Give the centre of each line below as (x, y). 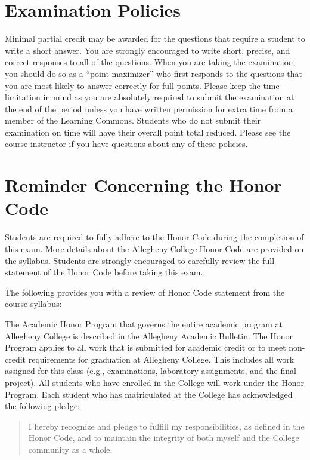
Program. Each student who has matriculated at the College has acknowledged (149, 394)
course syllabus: (33, 304)
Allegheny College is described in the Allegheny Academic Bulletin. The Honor (149, 335)
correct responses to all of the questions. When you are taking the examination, (150, 62)
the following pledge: (43, 406)
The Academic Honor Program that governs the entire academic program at (144, 323)
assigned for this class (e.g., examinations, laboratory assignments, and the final (151, 371)
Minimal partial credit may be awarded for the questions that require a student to (155, 39)
